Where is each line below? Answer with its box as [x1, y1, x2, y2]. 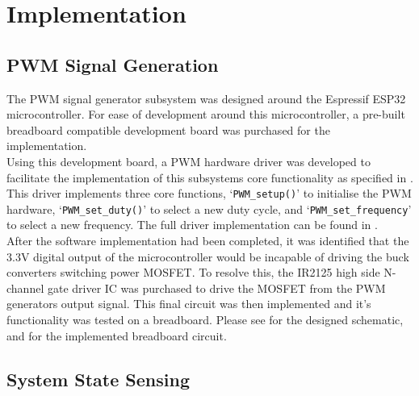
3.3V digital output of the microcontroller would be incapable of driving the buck [6, 248, 409, 265]
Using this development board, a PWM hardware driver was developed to [6, 152, 371, 169]
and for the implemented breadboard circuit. [6, 327, 227, 344]
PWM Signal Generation [6, 52, 219, 77]
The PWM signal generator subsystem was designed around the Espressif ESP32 [6, 90, 406, 106]
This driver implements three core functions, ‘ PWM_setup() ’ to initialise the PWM [6, 185, 412, 202]
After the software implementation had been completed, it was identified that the [6, 232, 409, 249]
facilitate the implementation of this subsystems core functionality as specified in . [6, 169, 413, 185]
